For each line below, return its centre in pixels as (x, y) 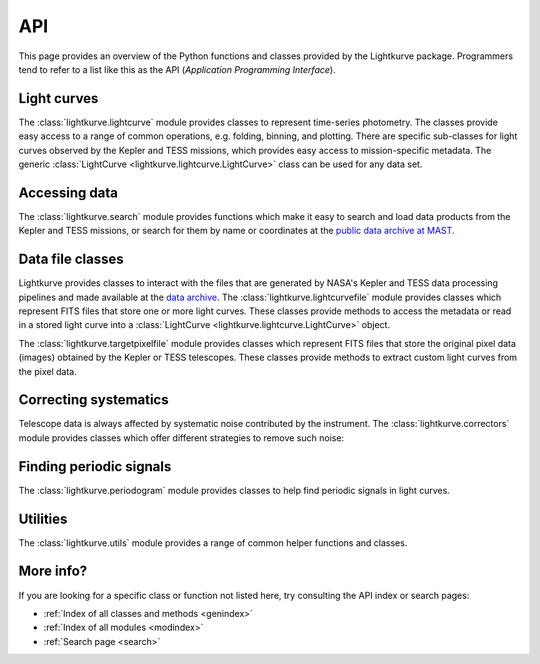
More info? (53, 571)
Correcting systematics (93, 400)
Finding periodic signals (95, 466)
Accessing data (68, 192)
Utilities (43, 518)
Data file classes (71, 259)
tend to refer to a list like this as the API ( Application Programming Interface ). (177, 69)
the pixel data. (47, 371)
